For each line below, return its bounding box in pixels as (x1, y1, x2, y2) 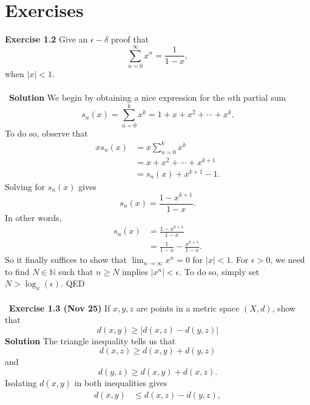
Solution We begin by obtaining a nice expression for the (9, 91, 225, 104)
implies (122, 265, 148, 277)
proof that (110, 33, 149, 46)
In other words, (5, 211, 62, 223)
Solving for (5, 180, 45, 192)
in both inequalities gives (74, 376, 167, 389)
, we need (270, 253, 305, 266)
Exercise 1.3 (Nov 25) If (9, 301, 110, 314)
